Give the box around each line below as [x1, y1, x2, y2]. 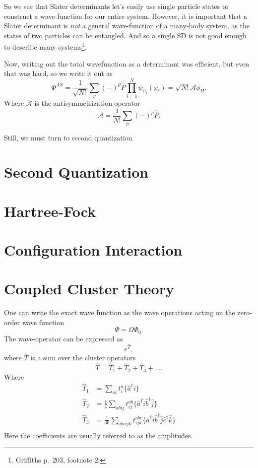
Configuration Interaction [4, 239, 183, 260]
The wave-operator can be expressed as [4, 333, 123, 343]
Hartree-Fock [4, 201, 96, 221]
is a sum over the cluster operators [30, 352, 136, 363]
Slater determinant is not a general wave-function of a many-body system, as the [4, 20, 250, 31]
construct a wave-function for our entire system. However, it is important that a [4, 10, 248, 21]
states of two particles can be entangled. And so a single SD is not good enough [4, 30, 247, 40]
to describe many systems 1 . [4, 40, 87, 52]
